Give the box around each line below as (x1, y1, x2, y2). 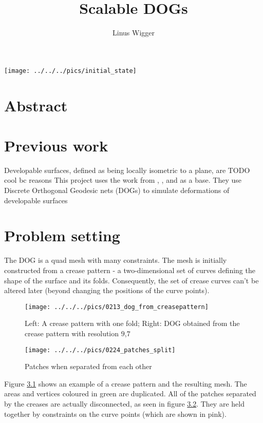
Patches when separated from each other (25, 361, 152, 372)
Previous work (4, 134, 108, 156)
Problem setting (4, 225, 120, 246)
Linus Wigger (112, 27, 155, 38)
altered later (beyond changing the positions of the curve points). (4, 285, 210, 296)
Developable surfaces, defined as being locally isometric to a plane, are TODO (4, 164, 250, 175)
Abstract (4, 94, 68, 116)
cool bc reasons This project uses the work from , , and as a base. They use (4, 175, 241, 185)
